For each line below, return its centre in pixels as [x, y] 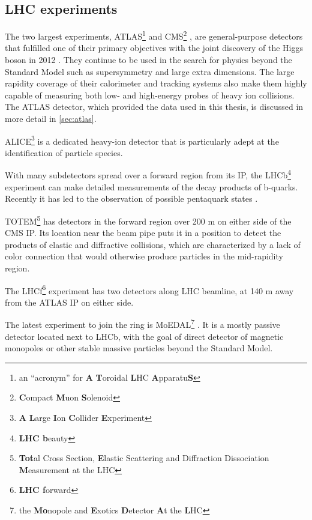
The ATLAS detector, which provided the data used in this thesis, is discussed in [154, 107]
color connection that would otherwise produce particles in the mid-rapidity [144, 256]
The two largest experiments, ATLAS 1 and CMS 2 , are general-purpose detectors [154, 35]
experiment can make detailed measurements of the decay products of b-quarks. [151, 186]
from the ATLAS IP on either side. [69, 302]
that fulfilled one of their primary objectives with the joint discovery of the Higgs [154, 48]
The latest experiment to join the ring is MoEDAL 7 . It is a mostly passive [142, 324]
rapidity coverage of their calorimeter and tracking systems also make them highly [156, 83]
